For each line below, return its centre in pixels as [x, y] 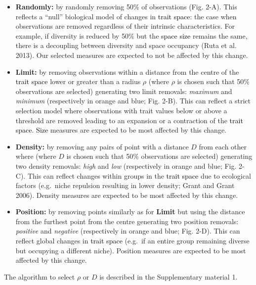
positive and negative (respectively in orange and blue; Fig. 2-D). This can [128, 231]
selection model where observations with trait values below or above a [121, 110]
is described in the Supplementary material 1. [169, 276]
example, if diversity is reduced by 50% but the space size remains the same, [131, 35]
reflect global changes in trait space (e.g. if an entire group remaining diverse [132, 241]
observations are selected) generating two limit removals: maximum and [124, 91]
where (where [36, 156]
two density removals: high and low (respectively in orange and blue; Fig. [126, 166]
